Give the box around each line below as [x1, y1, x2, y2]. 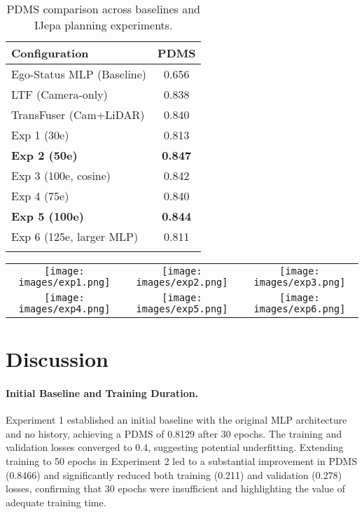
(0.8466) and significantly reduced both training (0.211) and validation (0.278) [6, 467, 342, 482]
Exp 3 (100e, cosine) [11, 167, 111, 183]
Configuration [11, 45, 89, 61]
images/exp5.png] [136, 303, 228, 314]
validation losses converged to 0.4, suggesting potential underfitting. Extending [6, 440, 344, 454]
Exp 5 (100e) [11, 208, 84, 224]
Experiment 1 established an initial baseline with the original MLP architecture [6, 412, 347, 427]
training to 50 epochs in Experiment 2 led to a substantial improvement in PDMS [6, 453, 358, 468]
